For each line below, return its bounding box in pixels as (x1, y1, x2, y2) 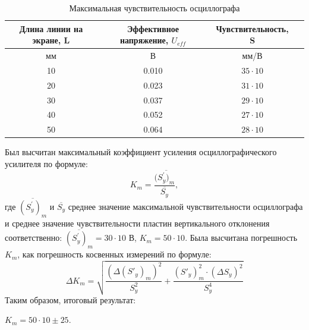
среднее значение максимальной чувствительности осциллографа (68, 200, 303, 212)
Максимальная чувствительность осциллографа (69, 2, 240, 14)
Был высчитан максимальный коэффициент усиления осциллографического (5, 146, 277, 158)
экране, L (32, 34, 70, 46)
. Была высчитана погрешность (185, 231, 298, 244)
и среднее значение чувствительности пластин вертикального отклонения (5, 216, 270, 229)
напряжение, (119, 34, 169, 46)
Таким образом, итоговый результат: (5, 293, 136, 306)
